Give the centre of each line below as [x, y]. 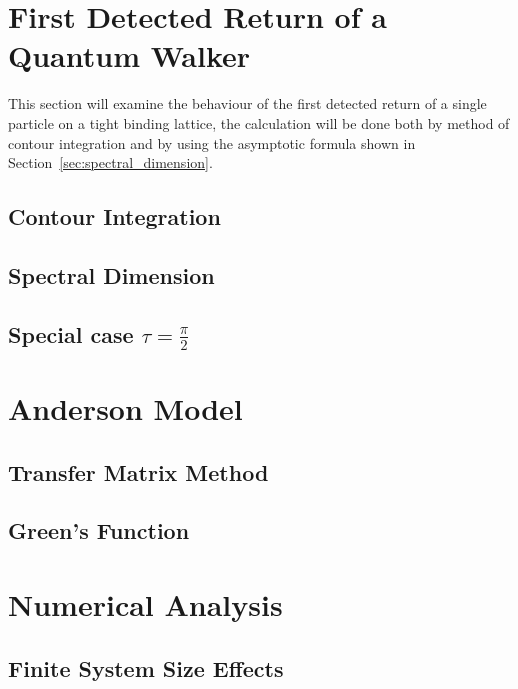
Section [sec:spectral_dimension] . [110, 162]
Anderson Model [125, 408]
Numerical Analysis [145, 604]
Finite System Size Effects [146, 667]
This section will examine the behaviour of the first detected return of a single [247, 103]
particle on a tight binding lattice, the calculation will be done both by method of [259, 122]
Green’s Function [99, 530]
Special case [71, 333]
